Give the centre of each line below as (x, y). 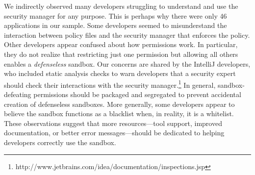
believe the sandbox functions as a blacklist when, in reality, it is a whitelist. (119, 113)
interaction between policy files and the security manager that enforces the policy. (127, 35)
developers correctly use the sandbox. (60, 142)
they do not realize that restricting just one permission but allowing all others (121, 54)
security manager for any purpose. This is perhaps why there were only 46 (115, 15)
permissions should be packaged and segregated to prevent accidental (137, 94)
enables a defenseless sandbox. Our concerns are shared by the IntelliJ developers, (127, 63)
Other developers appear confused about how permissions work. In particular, (121, 44)
